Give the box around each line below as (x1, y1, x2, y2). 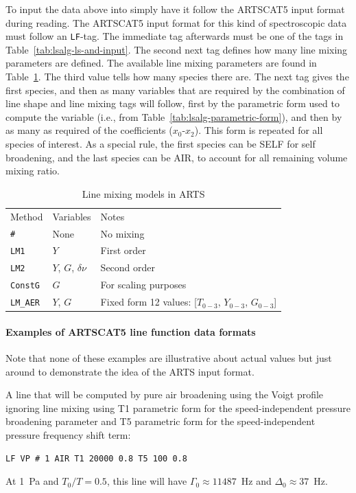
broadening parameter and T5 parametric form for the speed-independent (5, 414, 316, 428)
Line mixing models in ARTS (82, 186, 205, 200)
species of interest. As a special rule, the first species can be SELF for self (5, 137, 316, 150)
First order (100, 243, 146, 257)
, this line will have (106, 474, 187, 488)
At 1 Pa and (5, 474, 59, 488)
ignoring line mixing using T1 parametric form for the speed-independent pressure (5, 400, 351, 415)
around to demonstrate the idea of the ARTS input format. (5, 364, 254, 378)
